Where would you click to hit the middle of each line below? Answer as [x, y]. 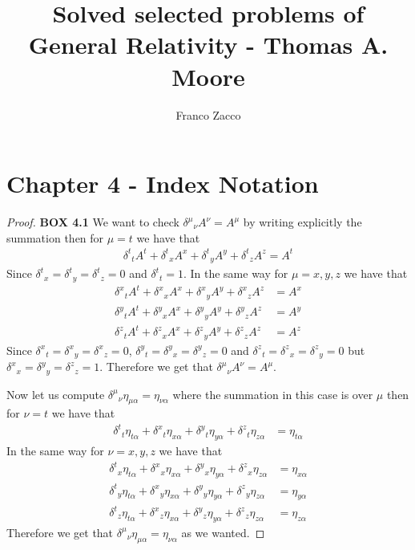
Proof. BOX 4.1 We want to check [93, 222]
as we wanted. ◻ [223, 532]
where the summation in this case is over [273, 394]
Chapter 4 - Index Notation [163, 183]
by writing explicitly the [302, 222]
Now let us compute [56, 394]
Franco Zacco [208, 114]
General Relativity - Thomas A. [208, 45]
